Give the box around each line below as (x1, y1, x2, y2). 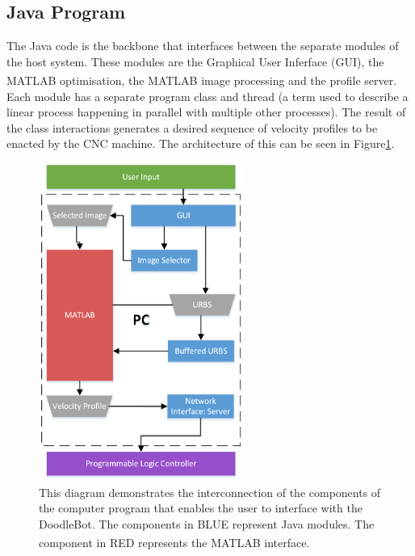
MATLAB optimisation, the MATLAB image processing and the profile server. (6, 72, 397, 89)
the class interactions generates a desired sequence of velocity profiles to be (6, 119, 378, 136)
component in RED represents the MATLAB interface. (39, 533, 310, 550)
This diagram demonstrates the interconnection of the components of (39, 483, 381, 500)
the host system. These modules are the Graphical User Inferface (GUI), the (6, 53, 384, 69)
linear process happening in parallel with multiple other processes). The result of (6, 103, 406, 120)
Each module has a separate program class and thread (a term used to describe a (6, 87, 409, 104)
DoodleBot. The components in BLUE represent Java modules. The (39, 515, 375, 532)
